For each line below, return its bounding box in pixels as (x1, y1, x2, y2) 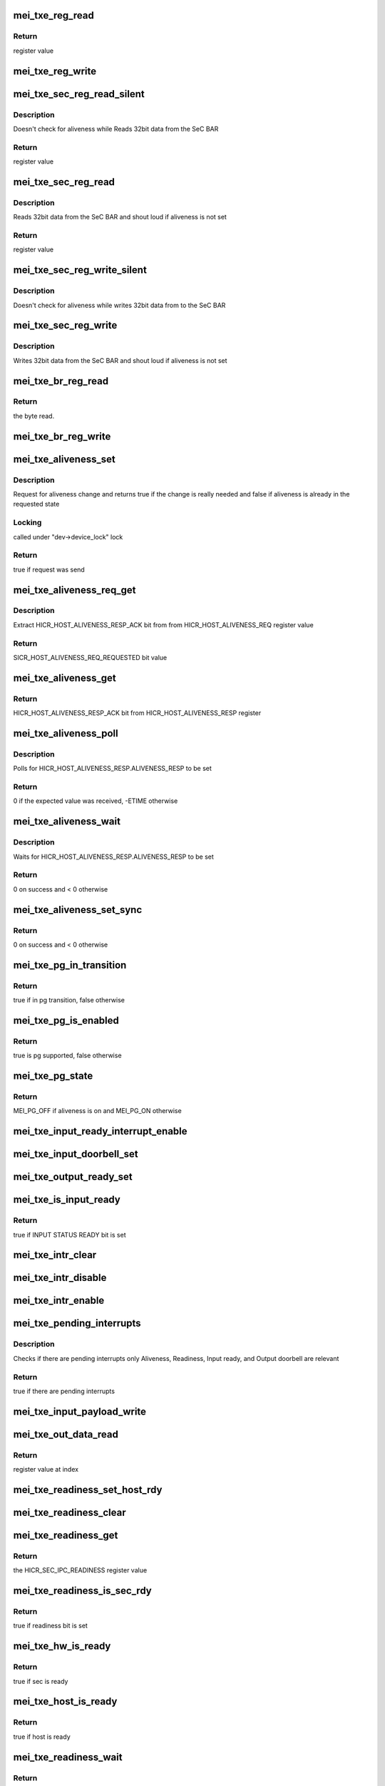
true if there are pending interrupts (13, 1387, 115, 1395)
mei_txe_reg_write (13, 65, 97, 77)
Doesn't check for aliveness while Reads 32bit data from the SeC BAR (13, 124, 219, 133)
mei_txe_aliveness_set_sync (13, 904, 143, 916)
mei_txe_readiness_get (13, 1529, 118, 1541)
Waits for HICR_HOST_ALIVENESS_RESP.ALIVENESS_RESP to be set (13, 852, 214, 861)
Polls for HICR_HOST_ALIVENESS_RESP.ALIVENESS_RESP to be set (13, 764, 212, 773)
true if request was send (13, 565, 85, 574)
